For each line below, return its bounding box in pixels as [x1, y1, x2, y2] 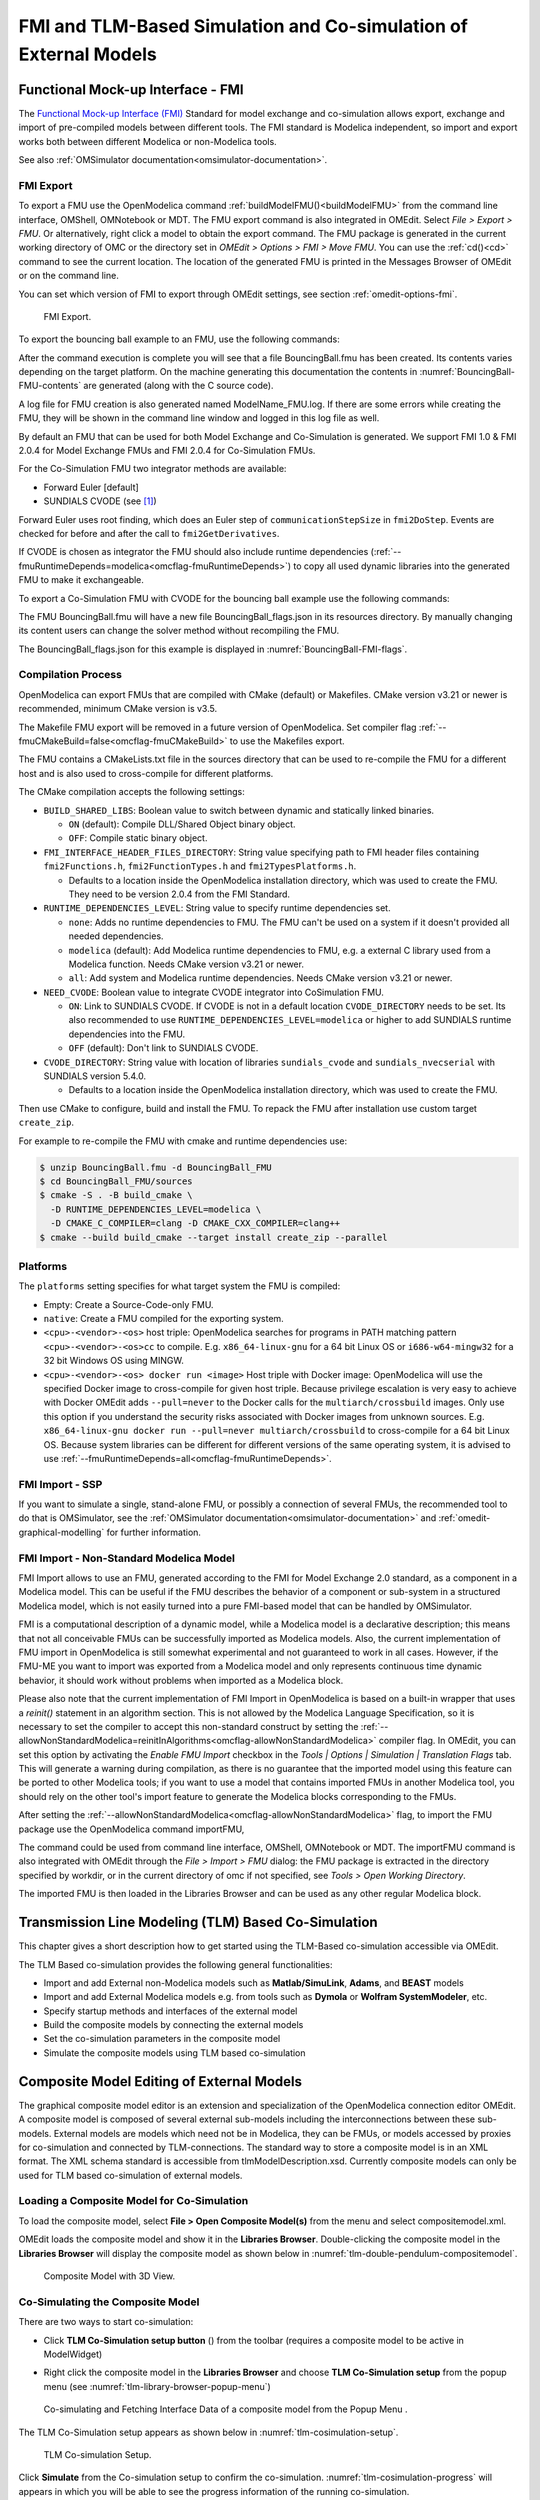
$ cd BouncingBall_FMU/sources [39, 1175, 194, 1187]
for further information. [106, 1526, 202, 1538]
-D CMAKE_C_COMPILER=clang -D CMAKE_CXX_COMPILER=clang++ [50, 1218, 341, 1229]
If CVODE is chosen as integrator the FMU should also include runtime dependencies [18, 546, 369, 558]
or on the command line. [18, 270, 119, 282]
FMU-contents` [18, 380, 82, 392]
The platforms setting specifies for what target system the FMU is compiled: [18, 1280, 341, 1292]
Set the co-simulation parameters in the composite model [43, 2033, 281, 2045]
